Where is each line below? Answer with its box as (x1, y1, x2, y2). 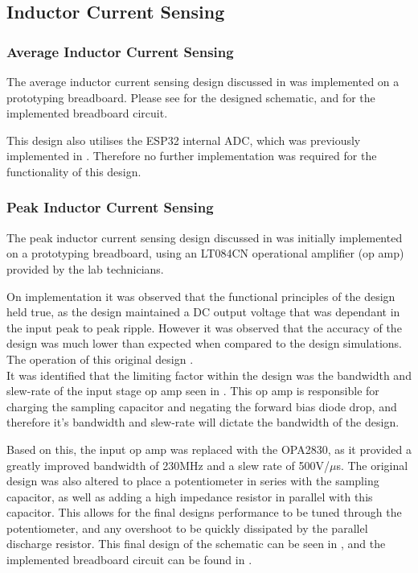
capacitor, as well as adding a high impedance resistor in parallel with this (6, 488, 373, 505)
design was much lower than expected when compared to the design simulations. (6, 335, 402, 352)
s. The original (336, 456, 408, 473)
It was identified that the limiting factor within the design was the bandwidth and (6, 366, 412, 383)
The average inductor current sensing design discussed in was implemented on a (6, 73, 400, 89)
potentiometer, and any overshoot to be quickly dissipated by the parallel (6, 519, 368, 536)
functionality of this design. (6, 163, 141, 179)
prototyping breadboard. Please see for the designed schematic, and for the (6, 89, 375, 105)
